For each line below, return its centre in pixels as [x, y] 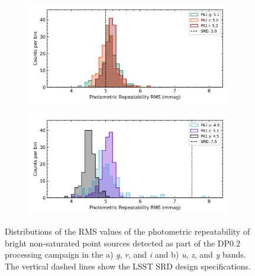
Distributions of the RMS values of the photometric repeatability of [127, 231]
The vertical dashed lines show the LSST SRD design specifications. [128, 266]
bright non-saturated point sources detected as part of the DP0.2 [122, 243]
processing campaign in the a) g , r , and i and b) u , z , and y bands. [125, 254]
